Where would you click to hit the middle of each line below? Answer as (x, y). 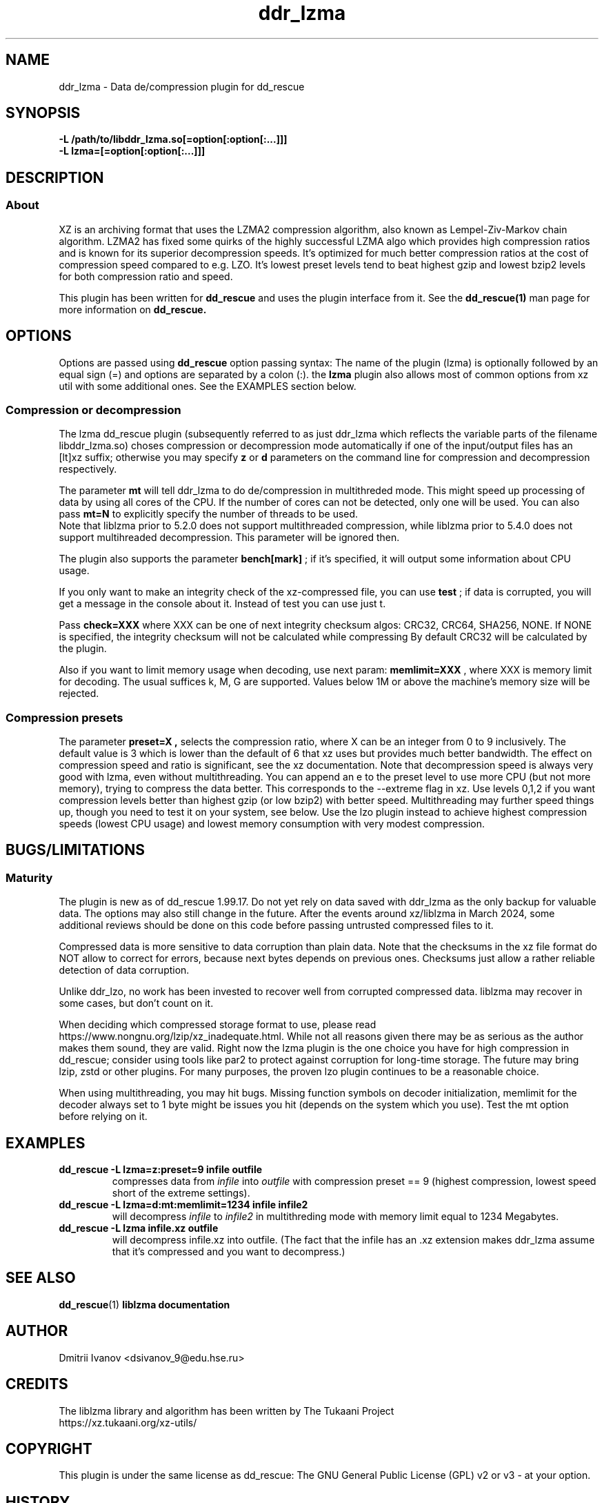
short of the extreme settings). (181, 1193)
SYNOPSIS (43, 113)
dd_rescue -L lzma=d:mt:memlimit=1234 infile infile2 (183, 1205)
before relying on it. (103, 1117)
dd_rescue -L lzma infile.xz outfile (139, 1228)
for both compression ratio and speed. (146, 276)
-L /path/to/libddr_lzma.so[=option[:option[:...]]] (173, 139)
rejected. (79, 694)
